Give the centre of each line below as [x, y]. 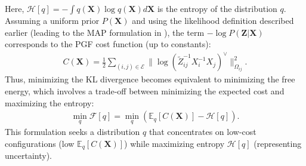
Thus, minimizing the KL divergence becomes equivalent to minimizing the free [150, 79]
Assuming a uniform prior [52, 20]
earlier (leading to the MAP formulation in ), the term [105, 32]
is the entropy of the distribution [217, 8]
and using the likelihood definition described [213, 20]
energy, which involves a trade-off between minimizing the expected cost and [145, 90]
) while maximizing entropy [174, 143]
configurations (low [40, 143]
